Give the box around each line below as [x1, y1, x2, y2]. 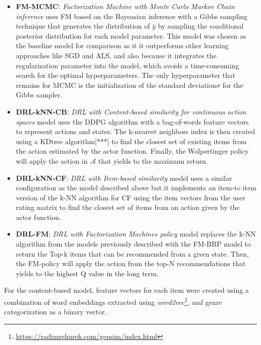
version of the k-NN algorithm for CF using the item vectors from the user [16, 192, 245, 202]
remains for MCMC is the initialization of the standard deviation [16, 79, 216, 90]
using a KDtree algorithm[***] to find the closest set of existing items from [16, 136, 247, 146]
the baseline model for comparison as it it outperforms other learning [16, 40, 229, 51]
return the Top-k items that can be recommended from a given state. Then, [16, 248, 249, 259]
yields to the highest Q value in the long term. [16, 268, 159, 278]
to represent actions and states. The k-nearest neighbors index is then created [16, 126, 255, 137]
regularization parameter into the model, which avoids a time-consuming [16, 60, 239, 70]
